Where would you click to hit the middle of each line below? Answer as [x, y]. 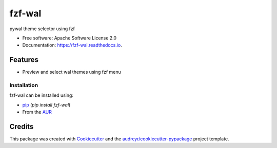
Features [24, 60]
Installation [24, 85]
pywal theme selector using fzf [42, 29]
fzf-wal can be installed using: [42, 95]
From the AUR [37, 112]
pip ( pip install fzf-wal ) [46, 104]
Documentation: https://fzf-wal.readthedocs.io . [72, 45]
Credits [22, 126]
